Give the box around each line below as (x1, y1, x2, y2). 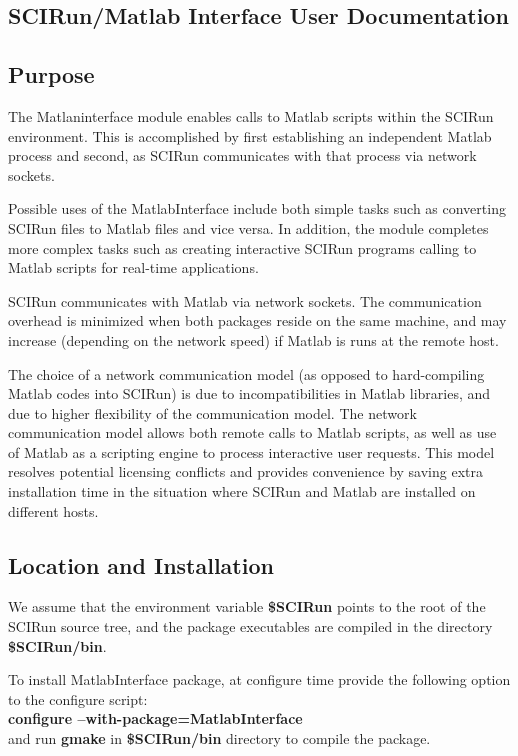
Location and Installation (8, 549, 274, 580)
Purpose (8, 59, 95, 90)
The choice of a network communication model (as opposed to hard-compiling (8, 363, 485, 384)
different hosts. (8, 500, 99, 521)
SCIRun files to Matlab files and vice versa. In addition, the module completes (8, 217, 489, 238)
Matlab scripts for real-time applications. (8, 257, 259, 278)
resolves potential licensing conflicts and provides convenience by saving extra (8, 461, 484, 482)
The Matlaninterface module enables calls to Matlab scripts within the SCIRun (8, 105, 494, 126)
